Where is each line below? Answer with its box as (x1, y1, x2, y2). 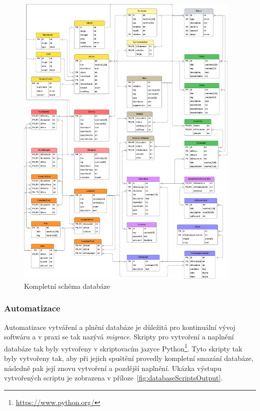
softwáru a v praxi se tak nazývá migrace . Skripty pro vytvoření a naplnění (4, 331, 234, 342)
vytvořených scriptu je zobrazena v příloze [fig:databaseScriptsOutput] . (4, 372, 223, 383)
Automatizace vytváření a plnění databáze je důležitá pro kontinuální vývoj (4, 321, 235, 332)
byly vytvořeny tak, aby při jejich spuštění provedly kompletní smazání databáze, (4, 352, 253, 363)
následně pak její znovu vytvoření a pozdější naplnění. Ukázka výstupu (4, 362, 222, 373)
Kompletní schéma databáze (24, 280, 110, 291)
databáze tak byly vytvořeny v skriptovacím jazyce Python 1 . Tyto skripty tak (4, 341, 242, 353)
